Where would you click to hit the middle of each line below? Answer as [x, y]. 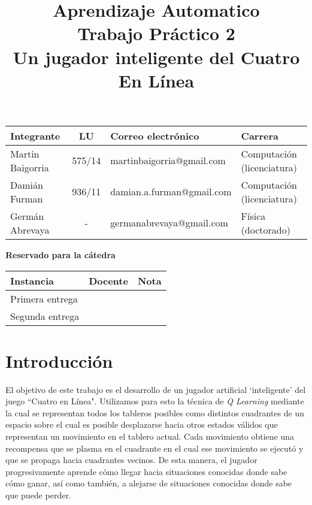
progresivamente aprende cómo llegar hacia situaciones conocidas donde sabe [146, 471]
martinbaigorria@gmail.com [168, 161]
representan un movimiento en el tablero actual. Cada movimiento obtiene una [150, 436]
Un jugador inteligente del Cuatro [156, 57]
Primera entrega [44, 298]
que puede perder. [38, 495]
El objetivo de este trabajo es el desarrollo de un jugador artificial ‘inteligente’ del [156, 389]
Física [253, 216]
